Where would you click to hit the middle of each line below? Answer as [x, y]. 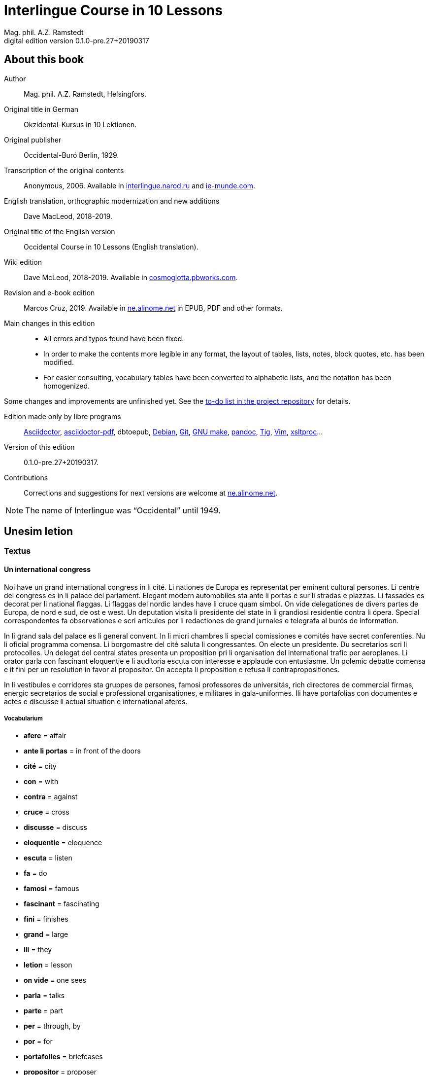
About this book [44, 60]
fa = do [35, 873]
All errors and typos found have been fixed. [114, 338]
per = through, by [52, 1026]
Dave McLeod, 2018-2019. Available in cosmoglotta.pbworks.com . [131, 277]
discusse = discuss [55, 827]
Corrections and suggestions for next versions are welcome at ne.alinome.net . [151, 493]
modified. [59, 362]
